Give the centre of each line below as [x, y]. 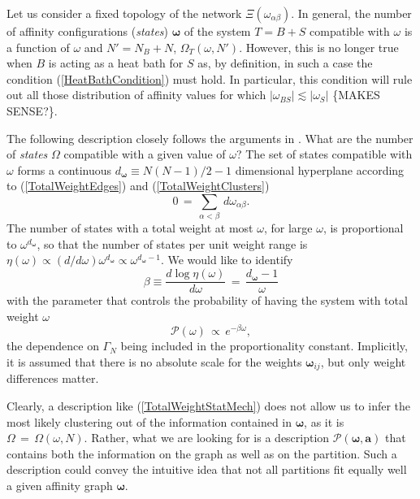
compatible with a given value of [145, 154]
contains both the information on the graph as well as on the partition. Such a [202, 453]
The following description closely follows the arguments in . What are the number [210, 138]
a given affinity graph [60, 485]
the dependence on [53, 346]
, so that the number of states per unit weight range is [172, 243]
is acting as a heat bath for [116, 63]
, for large [288, 228]
